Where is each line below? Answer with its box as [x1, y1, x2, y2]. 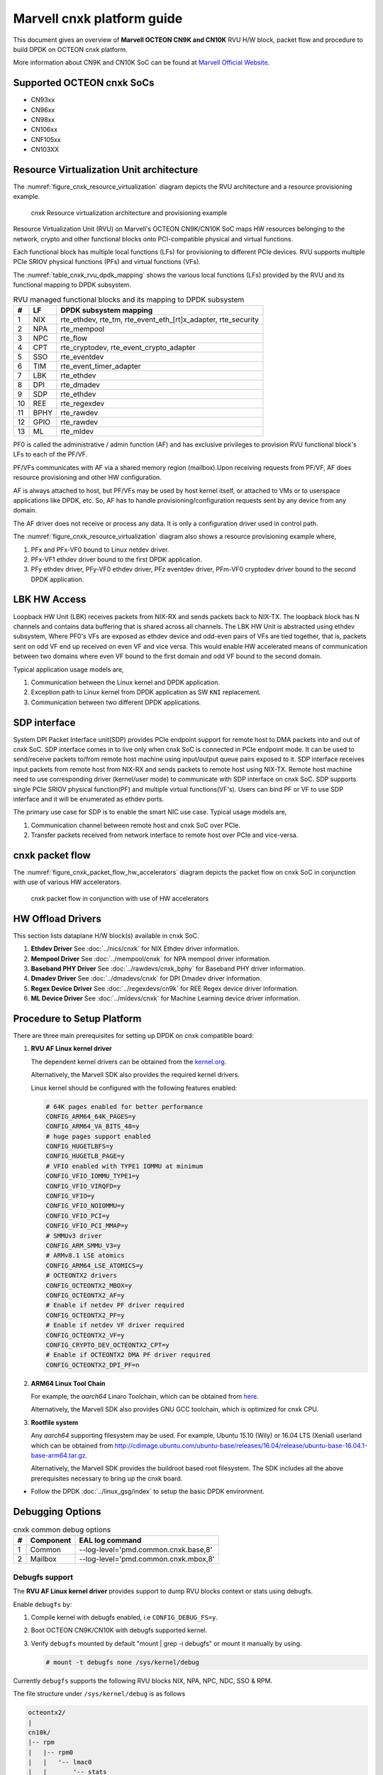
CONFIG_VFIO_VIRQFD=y [45, 1182, 121, 1190]
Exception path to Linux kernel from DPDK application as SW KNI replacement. [30, 688, 262, 697]
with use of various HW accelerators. [13, 878, 122, 887]
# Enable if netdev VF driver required [45, 1321, 184, 1329]
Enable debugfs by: [13, 1600, 72, 1608]
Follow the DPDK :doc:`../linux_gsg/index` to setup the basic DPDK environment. [30, 1487, 265, 1496]
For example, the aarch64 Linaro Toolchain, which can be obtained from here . [30, 1392, 259, 1401]
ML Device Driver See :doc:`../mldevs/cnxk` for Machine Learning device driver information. [30, 994, 301, 1003]
